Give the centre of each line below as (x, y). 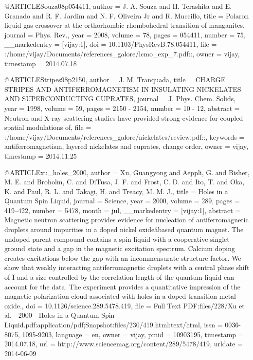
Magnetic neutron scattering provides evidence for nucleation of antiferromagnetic (126, 220)
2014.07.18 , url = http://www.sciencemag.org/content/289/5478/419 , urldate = (124, 344)
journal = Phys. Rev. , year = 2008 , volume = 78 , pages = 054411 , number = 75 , (125, 34)
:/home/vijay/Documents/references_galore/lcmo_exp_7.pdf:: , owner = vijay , (122, 53)
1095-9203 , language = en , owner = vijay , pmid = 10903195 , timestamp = (133, 334)
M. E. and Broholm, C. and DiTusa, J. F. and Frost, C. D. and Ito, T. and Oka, (125, 182)
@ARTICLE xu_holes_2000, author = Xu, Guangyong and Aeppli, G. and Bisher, (127, 172)
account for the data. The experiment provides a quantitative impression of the (122, 286)
